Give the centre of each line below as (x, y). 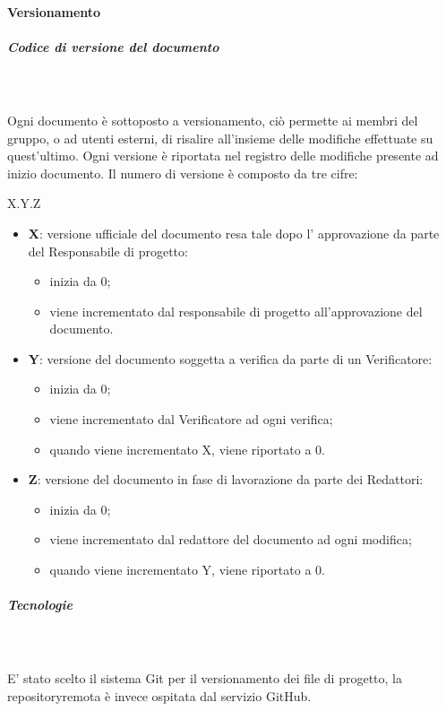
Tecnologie (40, 605)
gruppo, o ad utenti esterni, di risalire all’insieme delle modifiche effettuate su (220, 138)
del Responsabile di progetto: (108, 251)
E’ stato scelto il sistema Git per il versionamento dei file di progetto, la (205, 678)
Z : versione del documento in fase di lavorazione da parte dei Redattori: (226, 479)
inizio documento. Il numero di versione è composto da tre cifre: (183, 173)
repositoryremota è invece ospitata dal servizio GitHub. (159, 695)
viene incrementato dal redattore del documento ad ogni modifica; (231, 539)
